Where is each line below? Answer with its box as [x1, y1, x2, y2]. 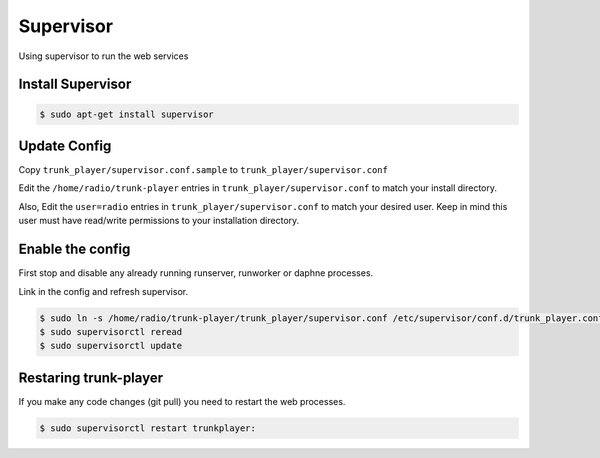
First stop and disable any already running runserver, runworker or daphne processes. [18, 267, 374, 279]
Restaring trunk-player [18, 369, 164, 386]
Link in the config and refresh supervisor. [18, 285, 189, 297]
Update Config [18, 137, 112, 154]
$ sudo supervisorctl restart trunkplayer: [39, 422, 257, 434]
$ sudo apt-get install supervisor [39, 108, 214, 120]
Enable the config [18, 241, 131, 258]
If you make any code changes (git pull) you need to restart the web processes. [18, 395, 346, 407]
